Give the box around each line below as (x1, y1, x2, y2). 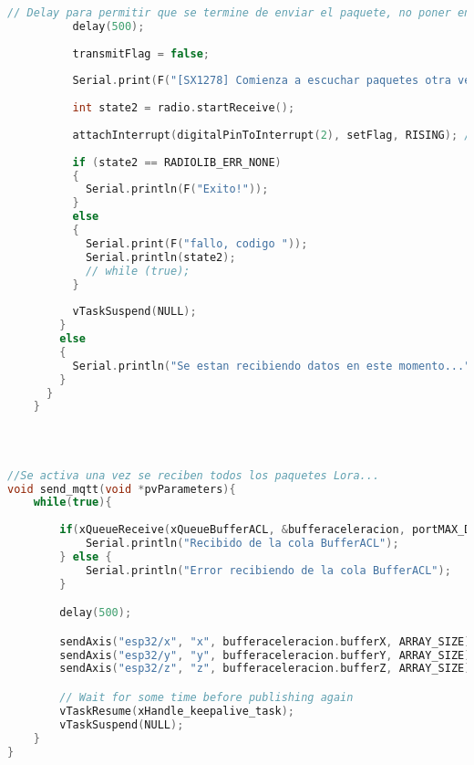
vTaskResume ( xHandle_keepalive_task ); (59, 704, 295, 718)
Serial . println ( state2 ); (85, 250, 236, 264)
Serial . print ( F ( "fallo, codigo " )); (85, 236, 308, 250)
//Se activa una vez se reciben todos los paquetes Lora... (7, 468, 380, 482)
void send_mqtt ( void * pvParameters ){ (7, 482, 236, 496)
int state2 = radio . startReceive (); (72, 101, 295, 115)
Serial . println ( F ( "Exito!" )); (85, 183, 269, 196)
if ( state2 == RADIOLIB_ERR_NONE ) (72, 155, 282, 169)
